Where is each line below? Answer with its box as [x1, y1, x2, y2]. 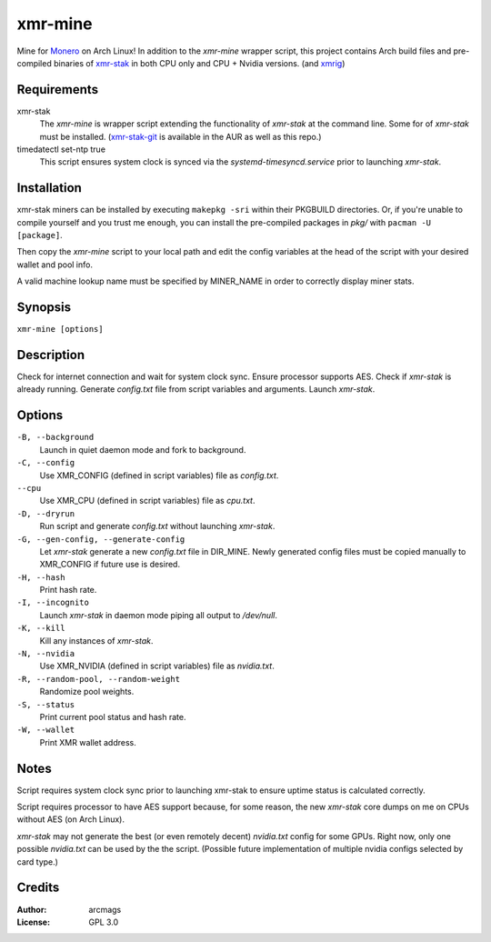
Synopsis [16, 300, 72, 316]
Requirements [16, 82, 99, 97]
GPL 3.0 [88, 917, 119, 927]
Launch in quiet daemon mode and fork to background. [39, 444, 246, 455]
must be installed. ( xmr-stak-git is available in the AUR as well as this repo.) [39, 131, 322, 142]
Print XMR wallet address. [39, 737, 136, 747]
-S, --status [16, 699, 75, 709]
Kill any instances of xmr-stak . [39, 635, 154, 646]
